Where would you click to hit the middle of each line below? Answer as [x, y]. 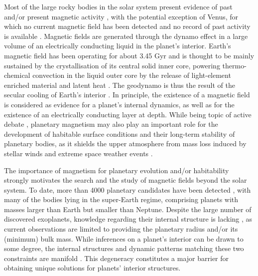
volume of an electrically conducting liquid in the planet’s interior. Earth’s [118, 46]
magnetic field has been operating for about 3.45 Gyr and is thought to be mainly [129, 55]
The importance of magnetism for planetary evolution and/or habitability [117, 170]
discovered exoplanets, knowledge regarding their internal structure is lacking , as [128, 219]
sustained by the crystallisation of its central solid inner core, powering [112, 65]
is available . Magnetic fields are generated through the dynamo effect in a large [126, 36]
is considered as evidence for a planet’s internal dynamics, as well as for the [119, 104]
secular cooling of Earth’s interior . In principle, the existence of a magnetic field [127, 95]
